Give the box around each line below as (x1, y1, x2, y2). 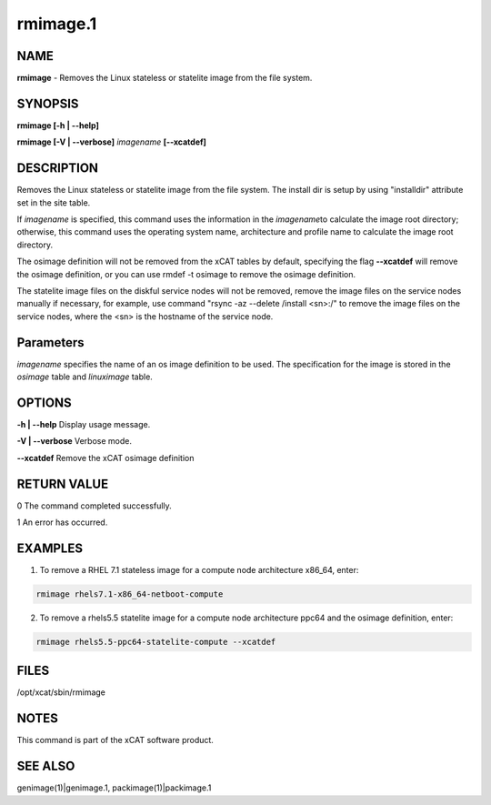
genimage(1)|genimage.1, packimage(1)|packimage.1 (16, 782, 212, 793)
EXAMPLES (16, 540, 84, 556)
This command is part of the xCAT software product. (16, 735, 214, 746)
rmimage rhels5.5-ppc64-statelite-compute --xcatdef (35, 637, 276, 647)
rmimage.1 (16, 14, 97, 34)
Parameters (16, 335, 85, 350)
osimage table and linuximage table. (16, 371, 154, 382)
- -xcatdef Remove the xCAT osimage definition (16, 452, 195, 463)
